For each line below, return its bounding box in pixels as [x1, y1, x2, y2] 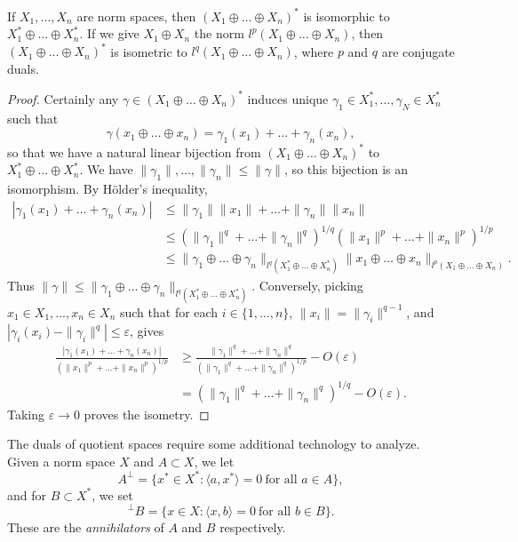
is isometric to [110, 42, 187, 60]
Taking [7, 404, 45, 423]
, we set [92, 485, 133, 504]
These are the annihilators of [7, 517, 164, 536]
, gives [130, 322, 164, 340]
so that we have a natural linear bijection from [7, 142, 261, 161]
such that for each [119, 302, 219, 321]
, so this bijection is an [283, 160, 409, 179]
